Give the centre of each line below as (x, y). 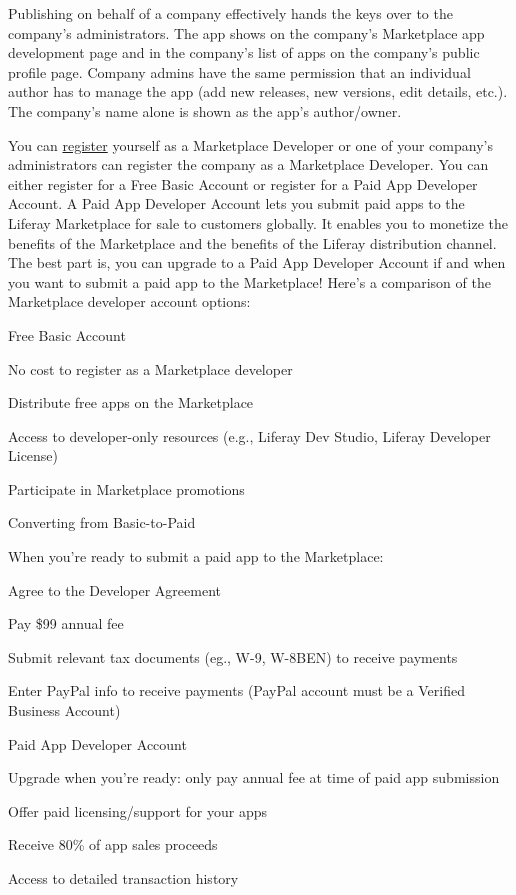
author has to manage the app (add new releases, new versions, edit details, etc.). (258, 91)
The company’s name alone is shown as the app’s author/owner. (205, 110)
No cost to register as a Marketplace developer (150, 368)
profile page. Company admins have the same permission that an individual (239, 71)
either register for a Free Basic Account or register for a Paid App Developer (243, 183)
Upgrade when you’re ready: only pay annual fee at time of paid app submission (254, 777)
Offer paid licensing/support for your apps (138, 810)
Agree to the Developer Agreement (114, 589)
